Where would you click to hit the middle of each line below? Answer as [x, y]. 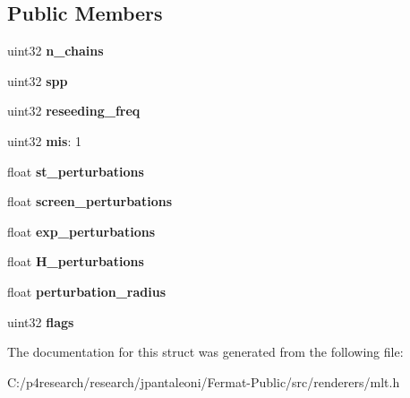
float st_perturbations [76, 171]
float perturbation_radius [86, 291]
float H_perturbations [76, 261]
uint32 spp [38, 80]
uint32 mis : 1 [44, 140]
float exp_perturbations [81, 231]
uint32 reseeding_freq [74, 111]
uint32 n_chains [56, 51]
